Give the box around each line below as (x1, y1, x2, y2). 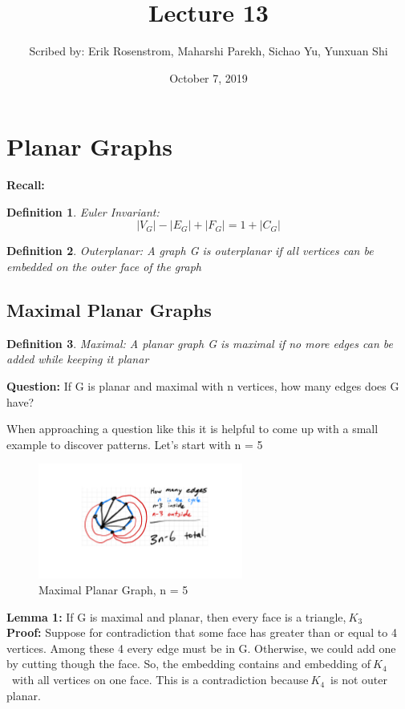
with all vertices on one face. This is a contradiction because (11, 671, 309, 688)
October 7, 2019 (169, 69, 248, 86)
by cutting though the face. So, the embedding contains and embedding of (6, 655, 371, 672)
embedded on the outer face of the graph (6, 258, 201, 275)
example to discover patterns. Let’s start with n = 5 (6, 436, 263, 452)
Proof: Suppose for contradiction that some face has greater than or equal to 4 (6, 624, 397, 641)
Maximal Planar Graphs (6, 298, 212, 322)
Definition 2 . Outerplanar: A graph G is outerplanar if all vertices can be (6, 242, 374, 259)
